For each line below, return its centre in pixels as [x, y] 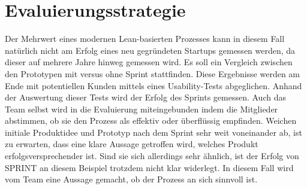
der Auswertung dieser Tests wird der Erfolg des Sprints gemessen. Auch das [145, 97]
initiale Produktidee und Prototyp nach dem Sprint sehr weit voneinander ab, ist [153, 132]
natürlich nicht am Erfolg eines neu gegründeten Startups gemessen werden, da [150, 50]
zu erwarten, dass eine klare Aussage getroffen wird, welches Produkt [132, 144]
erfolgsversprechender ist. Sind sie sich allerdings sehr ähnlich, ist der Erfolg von [152, 156]
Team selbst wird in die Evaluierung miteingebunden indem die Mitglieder [142, 109]
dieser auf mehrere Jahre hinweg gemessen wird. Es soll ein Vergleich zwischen [149, 62]
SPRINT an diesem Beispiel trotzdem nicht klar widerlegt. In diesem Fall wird [149, 167]
